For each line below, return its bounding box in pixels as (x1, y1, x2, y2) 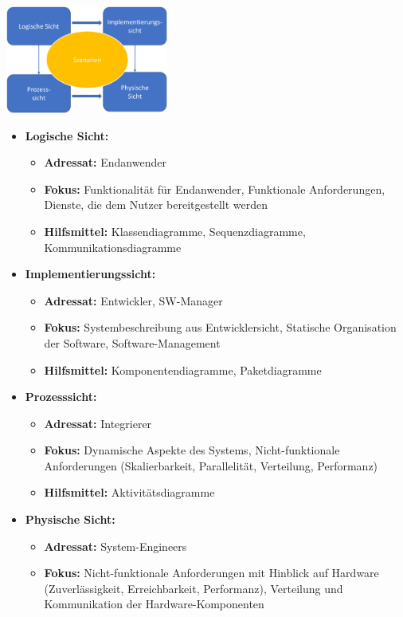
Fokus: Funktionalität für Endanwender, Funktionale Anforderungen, (44, 180, 385, 197)
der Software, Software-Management (44, 334, 221, 351)
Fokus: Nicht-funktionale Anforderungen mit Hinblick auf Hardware (44, 564, 379, 581)
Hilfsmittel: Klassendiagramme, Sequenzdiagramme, (44, 222, 306, 239)
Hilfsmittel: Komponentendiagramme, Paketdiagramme (44, 361, 322, 378)
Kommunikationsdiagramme (44, 238, 182, 255)
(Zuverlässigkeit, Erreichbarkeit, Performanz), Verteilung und (44, 580, 343, 596)
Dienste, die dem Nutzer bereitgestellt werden (44, 196, 268, 213)
